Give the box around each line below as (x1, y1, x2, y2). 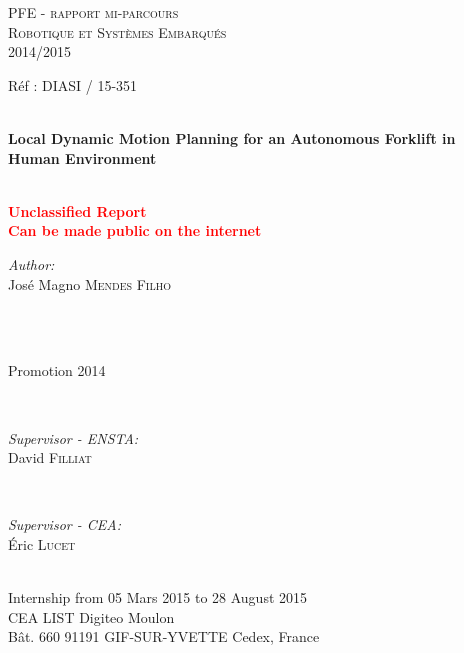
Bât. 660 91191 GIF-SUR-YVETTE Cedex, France (8, 626, 320, 647)
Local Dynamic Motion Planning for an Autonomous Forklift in (8, 127, 456, 148)
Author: (8, 253, 55, 274)
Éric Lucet (8, 533, 76, 554)
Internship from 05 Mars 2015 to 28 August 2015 (8, 587, 308, 608)
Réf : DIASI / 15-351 (8, 74, 138, 95)
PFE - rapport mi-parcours (8, 2, 179, 22)
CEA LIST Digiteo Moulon (8, 606, 175, 627)
